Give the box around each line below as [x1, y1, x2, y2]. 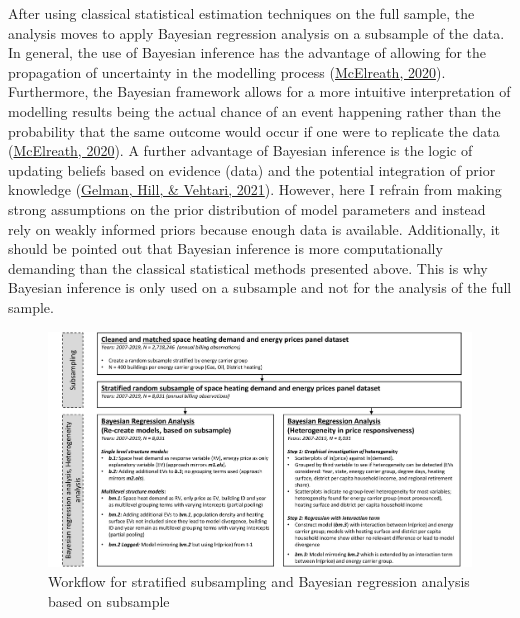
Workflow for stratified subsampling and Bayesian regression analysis [48, 570, 470, 591]
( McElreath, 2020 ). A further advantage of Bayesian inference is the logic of [8, 140, 473, 161]
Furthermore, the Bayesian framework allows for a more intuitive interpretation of [8, 81, 511, 102]
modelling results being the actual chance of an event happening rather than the [8, 100, 501, 121]
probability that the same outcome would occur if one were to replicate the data [8, 120, 500, 141]
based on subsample [48, 590, 170, 611]
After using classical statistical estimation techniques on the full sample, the [8, 3, 475, 23]
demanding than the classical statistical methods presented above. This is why [8, 257, 488, 278]
